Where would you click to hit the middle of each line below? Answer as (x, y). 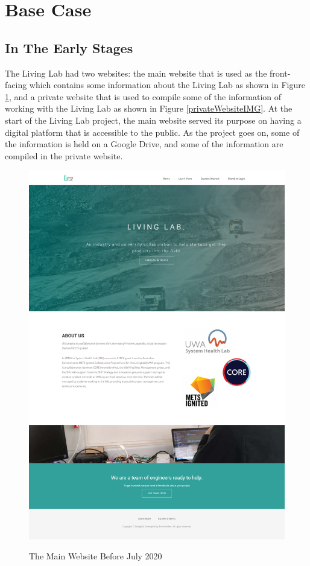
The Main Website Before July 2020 (96, 556)
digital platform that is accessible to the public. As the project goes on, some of (152, 132)
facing (16, 85)
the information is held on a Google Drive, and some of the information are (144, 144)
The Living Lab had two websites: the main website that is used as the (136, 73)
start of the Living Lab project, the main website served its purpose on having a (153, 120)
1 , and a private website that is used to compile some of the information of (143, 96)
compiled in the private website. (64, 155)
